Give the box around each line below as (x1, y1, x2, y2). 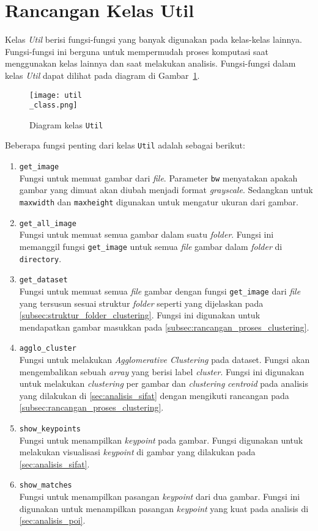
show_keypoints (19, 424, 81, 433)
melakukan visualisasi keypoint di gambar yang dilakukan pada (19, 445, 256, 458)
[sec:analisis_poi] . (19, 514, 86, 527)
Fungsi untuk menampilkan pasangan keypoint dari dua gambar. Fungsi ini (19, 490, 300, 503)
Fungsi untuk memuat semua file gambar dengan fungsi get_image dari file (19, 284, 301, 297)
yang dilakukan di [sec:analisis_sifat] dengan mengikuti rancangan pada (19, 389, 289, 401)
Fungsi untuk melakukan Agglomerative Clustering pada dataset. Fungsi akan (19, 353, 310, 365)
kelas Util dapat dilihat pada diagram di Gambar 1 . (5, 68, 200, 81)
